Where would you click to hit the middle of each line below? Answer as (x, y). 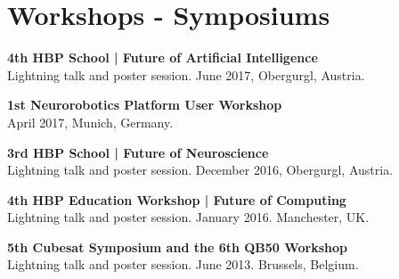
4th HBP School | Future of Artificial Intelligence (163, 57)
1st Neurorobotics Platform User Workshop (145, 105)
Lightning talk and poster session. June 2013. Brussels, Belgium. (183, 264)
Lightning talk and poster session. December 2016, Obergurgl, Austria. (200, 170)
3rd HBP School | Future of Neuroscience (138, 152)
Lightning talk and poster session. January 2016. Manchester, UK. (188, 217)
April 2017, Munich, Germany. (90, 122)
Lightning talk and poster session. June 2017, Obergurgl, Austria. (186, 74)
